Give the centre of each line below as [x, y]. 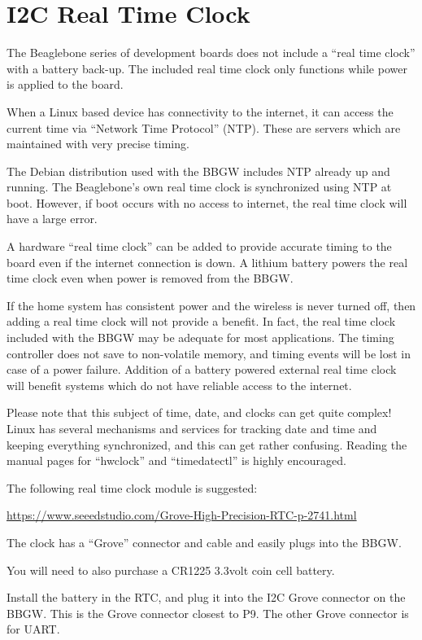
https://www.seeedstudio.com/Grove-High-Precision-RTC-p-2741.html [182, 515]
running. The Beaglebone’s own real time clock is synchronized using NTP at [199, 187]
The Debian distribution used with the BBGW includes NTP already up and [198, 171]
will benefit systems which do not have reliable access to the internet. [179, 385]
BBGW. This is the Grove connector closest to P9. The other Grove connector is [208, 613]
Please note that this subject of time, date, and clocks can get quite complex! [199, 412]
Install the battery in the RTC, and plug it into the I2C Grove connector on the [206, 597]
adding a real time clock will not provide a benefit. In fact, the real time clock [201, 321]
